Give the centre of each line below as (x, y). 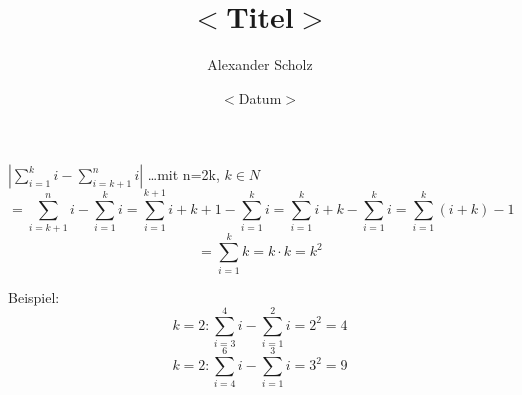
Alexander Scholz (260, 64)
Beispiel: (34, 296)
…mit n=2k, (183, 174)
